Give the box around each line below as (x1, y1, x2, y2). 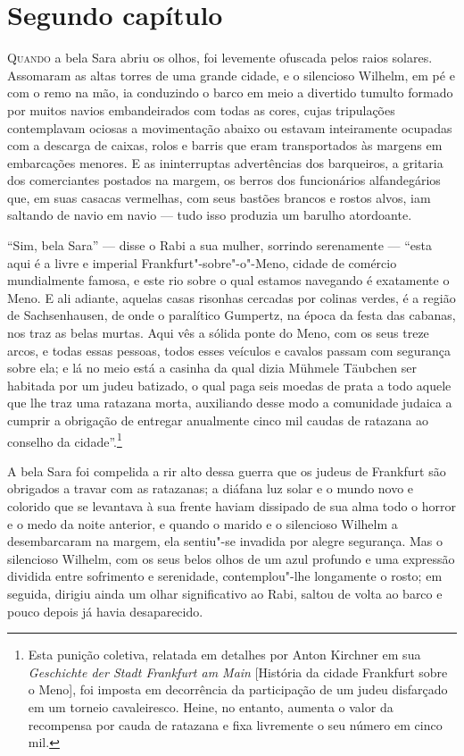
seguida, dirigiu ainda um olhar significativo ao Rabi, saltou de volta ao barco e (7, 584, 443, 602)
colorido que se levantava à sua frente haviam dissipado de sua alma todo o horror (7, 497, 457, 516)
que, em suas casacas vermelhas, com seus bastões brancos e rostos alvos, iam (7, 188, 431, 206)
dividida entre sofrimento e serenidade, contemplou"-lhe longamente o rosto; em (7, 567, 443, 585)
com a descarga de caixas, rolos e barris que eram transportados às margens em (7, 136, 443, 155)
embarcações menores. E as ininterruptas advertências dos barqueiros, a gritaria (7, 153, 443, 172)
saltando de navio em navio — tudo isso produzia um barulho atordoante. (7, 206, 412, 224)
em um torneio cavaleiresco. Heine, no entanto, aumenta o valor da (28, 697, 394, 716)
